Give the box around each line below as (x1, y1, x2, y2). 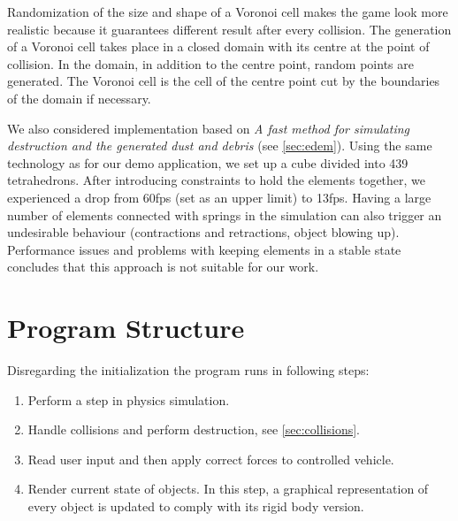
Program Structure (7, 310, 245, 346)
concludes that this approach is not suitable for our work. (7, 257, 319, 276)
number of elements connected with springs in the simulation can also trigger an (7, 205, 442, 224)
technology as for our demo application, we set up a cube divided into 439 (7, 153, 408, 172)
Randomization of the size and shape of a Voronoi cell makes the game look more (7, 3, 448, 20)
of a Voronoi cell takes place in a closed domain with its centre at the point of (7, 37, 430, 56)
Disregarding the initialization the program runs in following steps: (7, 361, 370, 379)
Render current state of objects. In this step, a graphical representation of (27, 479, 429, 498)
